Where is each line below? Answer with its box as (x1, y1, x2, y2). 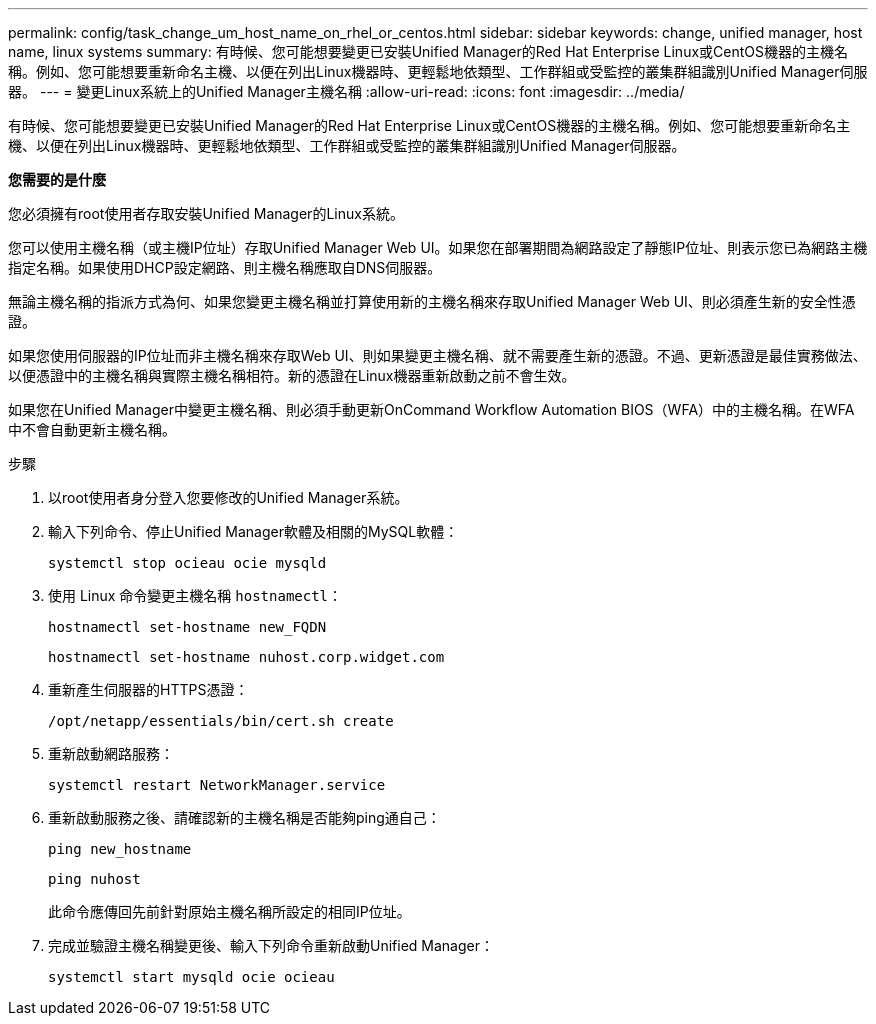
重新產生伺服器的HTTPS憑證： (48, 681, 249, 698)
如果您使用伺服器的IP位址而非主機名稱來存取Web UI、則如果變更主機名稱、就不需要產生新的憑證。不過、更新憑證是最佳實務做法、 (8, 347, 867, 364)
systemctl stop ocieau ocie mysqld (48, 555, 327, 571)
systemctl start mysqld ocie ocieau (48, 969, 335, 985)
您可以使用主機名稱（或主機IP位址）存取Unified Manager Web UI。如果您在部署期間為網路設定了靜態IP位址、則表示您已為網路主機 (8, 239, 868, 256)
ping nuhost (48, 871, 141, 887)
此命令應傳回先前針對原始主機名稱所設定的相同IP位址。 (48, 903, 411, 920)
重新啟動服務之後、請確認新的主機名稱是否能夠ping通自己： (48, 809, 441, 826)
